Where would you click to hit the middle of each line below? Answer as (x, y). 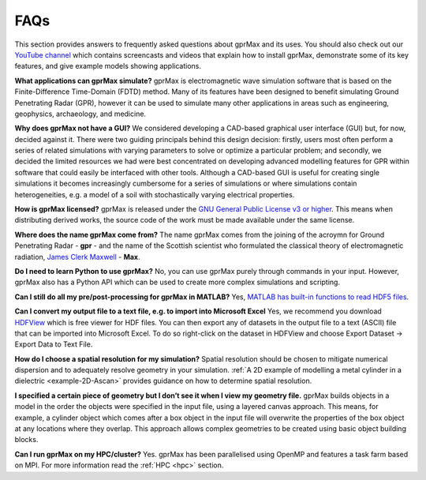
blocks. (26, 440)
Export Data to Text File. (54, 344)
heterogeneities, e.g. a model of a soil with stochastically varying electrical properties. (155, 194)
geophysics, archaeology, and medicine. (80, 114)
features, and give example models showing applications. (108, 66)
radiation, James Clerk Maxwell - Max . (78, 257)
